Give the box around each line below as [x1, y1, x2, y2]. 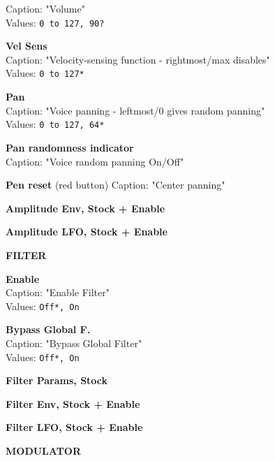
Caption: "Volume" [6, 1, 85, 15]
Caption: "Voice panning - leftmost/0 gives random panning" [6, 103, 265, 117]
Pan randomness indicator [6, 140, 134, 154]
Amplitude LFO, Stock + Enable [6, 224, 168, 239]
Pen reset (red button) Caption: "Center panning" [6, 177, 225, 192]
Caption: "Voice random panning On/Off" [6, 154, 184, 168]
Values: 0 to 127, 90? [6, 15, 105, 29]
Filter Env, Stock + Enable [6, 396, 140, 411]
